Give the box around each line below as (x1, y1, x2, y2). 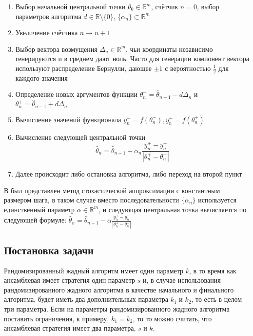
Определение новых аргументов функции (15, 89, 138, 99)
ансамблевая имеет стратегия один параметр (4, 275, 136, 285)
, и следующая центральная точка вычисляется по (98, 204, 247, 214)
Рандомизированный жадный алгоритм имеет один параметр (4, 265, 184, 275)
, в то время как (189, 265, 236, 275)
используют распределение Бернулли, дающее (15, 63, 152, 73)
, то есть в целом (191, 294, 242, 304)
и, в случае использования (143, 275, 221, 285)
